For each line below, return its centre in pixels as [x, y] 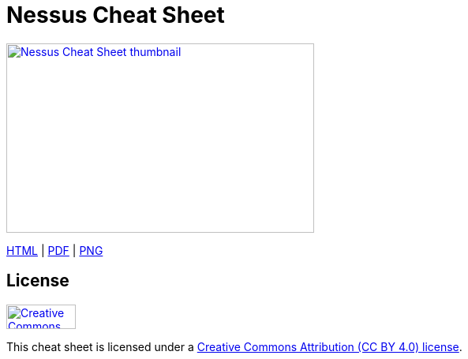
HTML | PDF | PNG [55, 250]
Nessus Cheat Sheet [116, 15]
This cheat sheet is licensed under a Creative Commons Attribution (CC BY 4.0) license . [234, 346]
